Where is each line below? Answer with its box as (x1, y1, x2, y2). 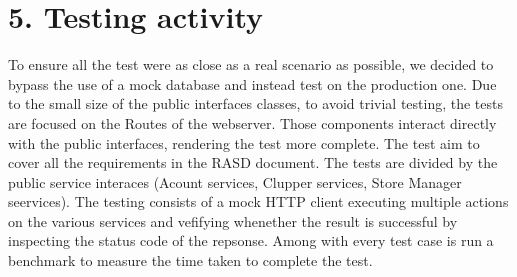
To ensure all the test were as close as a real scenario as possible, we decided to (8, 54, 494, 75)
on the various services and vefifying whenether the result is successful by (8, 210, 458, 231)
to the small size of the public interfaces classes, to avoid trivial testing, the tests (8, 93, 503, 114)
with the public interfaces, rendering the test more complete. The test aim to (8, 132, 480, 153)
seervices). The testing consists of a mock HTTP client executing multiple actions (8, 191, 509, 212)
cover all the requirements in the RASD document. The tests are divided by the (8, 152, 498, 173)
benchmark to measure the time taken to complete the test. (8, 250, 373, 271)
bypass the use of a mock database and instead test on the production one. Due (8, 73, 497, 94)
